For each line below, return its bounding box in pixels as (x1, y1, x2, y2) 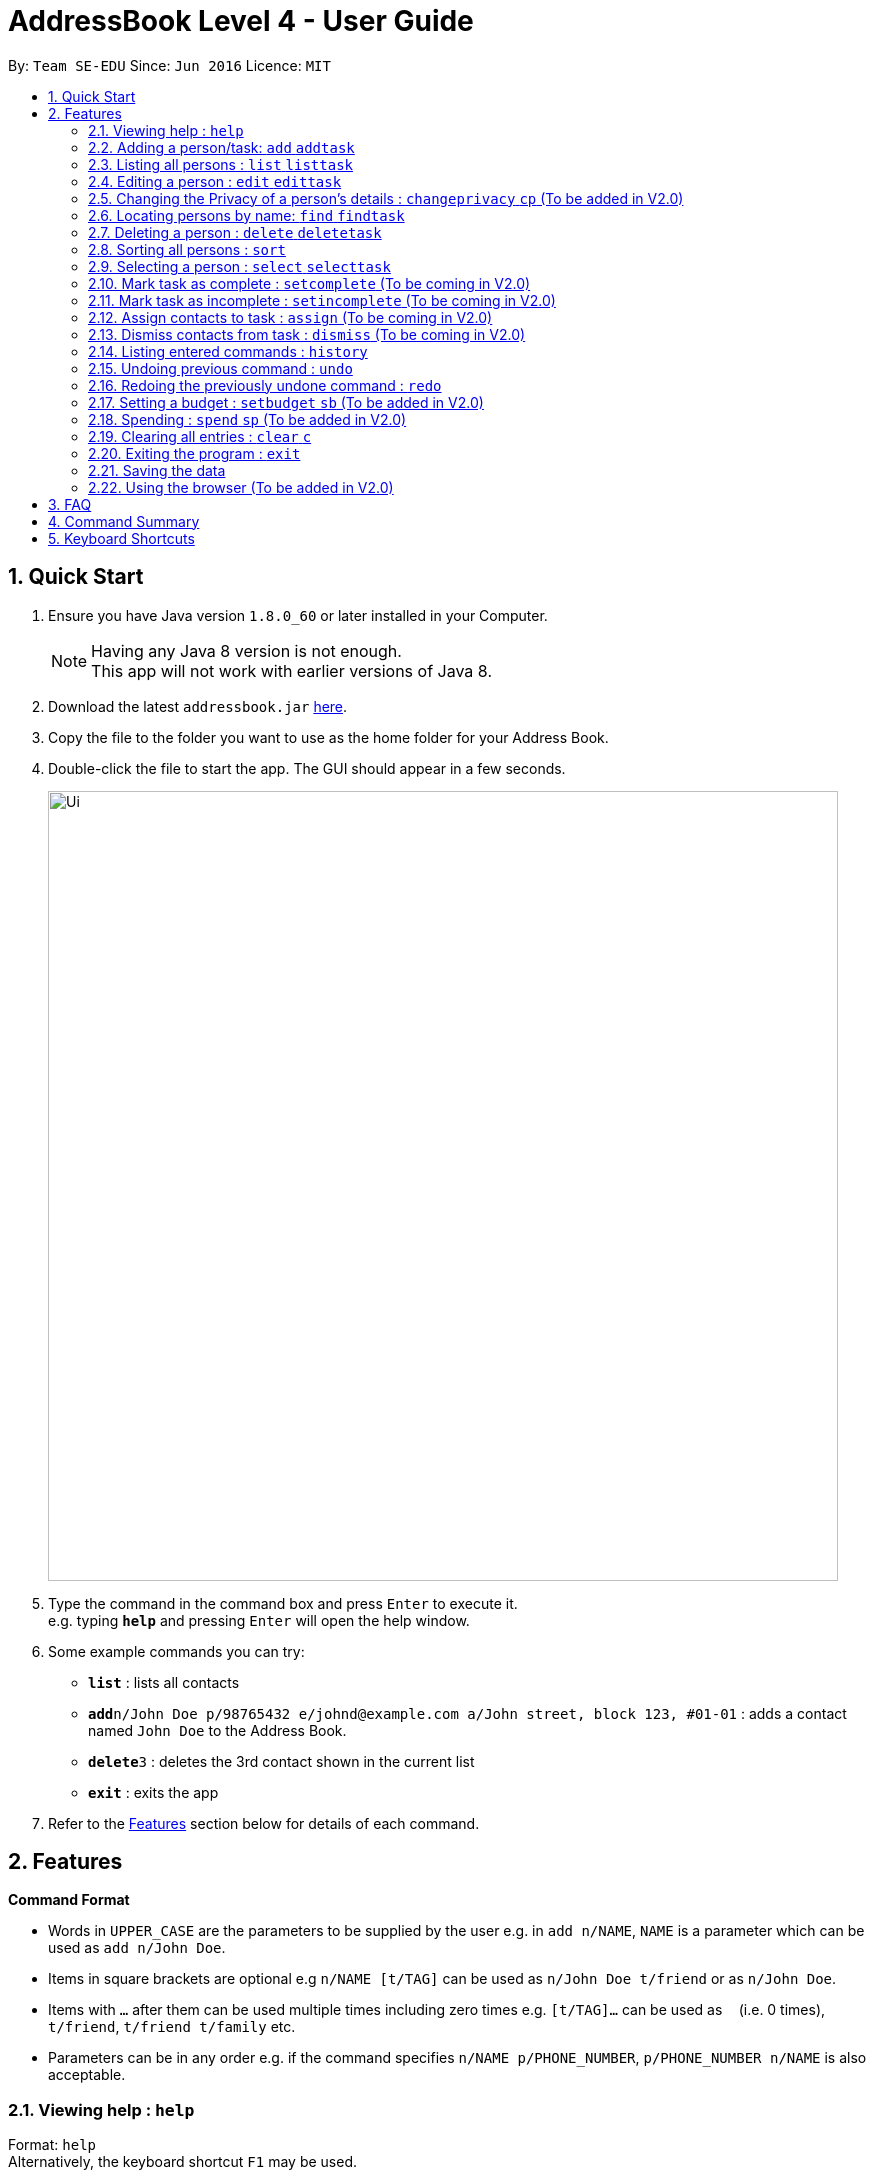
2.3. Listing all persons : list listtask (88, 155, 353, 173)
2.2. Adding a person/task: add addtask (88, 138, 355, 156)
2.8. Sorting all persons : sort (88, 240, 286, 258)
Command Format (8, 1891, 130, 1909)
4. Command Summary (48, 512, 200, 530)
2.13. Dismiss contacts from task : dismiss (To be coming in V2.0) (88, 325, 526, 343)
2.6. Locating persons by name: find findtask (88, 206, 405, 224)
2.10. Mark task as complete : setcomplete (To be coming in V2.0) (88, 274, 531, 292)
